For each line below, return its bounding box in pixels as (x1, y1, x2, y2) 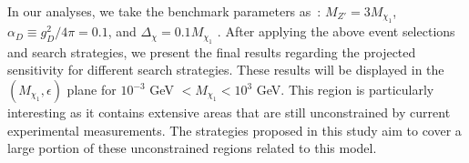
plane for (66, 80, 117, 98)
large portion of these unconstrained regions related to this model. (7, 138, 377, 158)
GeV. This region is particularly (256, 80, 434, 98)
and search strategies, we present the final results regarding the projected (7, 42, 416, 61)
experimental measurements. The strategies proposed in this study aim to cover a (7, 120, 462, 139)
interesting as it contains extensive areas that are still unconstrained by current (7, 103, 451, 121)
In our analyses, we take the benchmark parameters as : (7, 2, 321, 20)
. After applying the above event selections (217, 22, 455, 41)
